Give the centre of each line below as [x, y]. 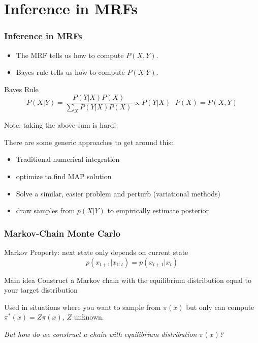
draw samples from [45, 210]
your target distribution [41, 290]
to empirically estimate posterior [158, 210]
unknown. [89, 317]
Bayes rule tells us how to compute [70, 72]
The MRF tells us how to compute [70, 55]
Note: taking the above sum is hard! [60, 125]
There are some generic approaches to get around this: [89, 142]
